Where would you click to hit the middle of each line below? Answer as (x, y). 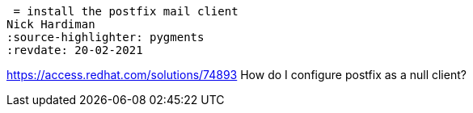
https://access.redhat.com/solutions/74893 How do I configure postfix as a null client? (236, 75)
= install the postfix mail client (126, 11)
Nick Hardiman (51, 24)
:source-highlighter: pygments (106, 37)
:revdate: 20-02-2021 (75, 50)
